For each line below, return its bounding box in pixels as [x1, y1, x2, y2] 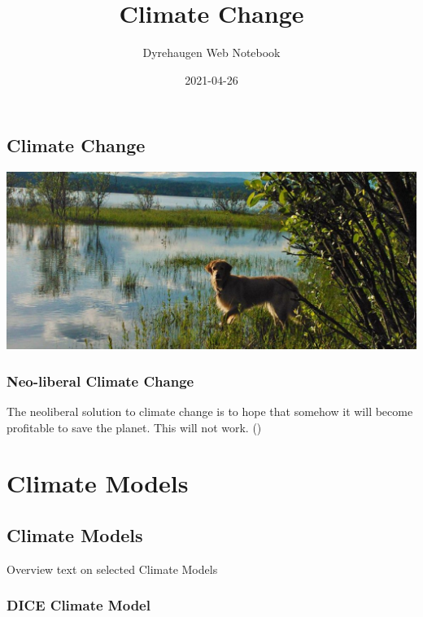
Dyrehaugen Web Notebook [142, 44, 281, 61]
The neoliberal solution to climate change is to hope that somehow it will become [7, 402, 413, 419]
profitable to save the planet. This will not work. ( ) [7, 418, 262, 435]
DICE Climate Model [7, 595, 150, 615]
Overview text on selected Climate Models [7, 560, 218, 577]
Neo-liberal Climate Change [7, 370, 194, 391]
